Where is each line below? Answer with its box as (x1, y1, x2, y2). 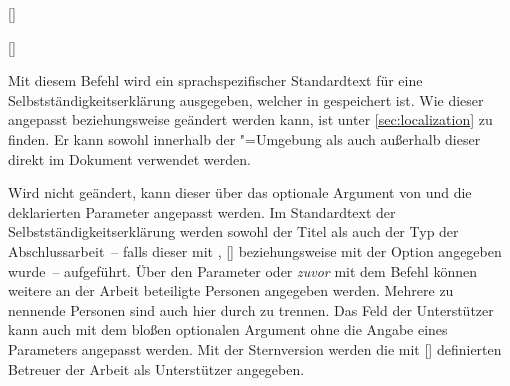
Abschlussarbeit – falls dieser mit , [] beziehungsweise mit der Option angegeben (8, 240, 502, 261)
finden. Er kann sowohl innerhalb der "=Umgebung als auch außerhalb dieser (8, 128, 481, 149)
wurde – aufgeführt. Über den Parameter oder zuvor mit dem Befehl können (8, 260, 477, 281)
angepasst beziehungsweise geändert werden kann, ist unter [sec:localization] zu (8, 109, 493, 130)
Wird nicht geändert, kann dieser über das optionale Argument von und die (8, 182, 472, 203)
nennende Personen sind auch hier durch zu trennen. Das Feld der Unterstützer (8, 299, 494, 320)
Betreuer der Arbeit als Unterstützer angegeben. (8, 358, 305, 379)
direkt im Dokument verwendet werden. (8, 148, 251, 169)
